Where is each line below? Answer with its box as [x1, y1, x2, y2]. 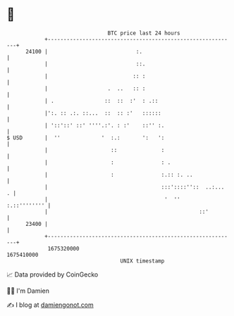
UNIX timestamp [120, 257, 165, 265]
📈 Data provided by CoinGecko [6, 270, 99, 279]
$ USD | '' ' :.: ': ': [6, 134, 165, 141]
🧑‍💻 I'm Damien [6, 286, 50, 295]
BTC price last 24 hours [107, 30, 180, 37]
